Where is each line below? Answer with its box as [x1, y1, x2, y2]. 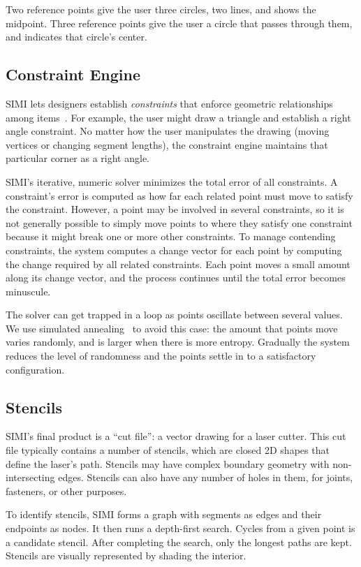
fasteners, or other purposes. [6, 483, 127, 498]
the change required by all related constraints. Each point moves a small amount [6, 256, 351, 271]
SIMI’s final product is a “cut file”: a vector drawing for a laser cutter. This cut [6, 429, 346, 443]
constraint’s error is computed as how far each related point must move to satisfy [6, 188, 353, 202]
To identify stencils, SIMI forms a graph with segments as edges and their [6, 507, 322, 522]
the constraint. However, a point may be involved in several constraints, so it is [6, 202, 344, 216]
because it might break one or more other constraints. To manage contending [6, 229, 336, 244]
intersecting [6, 470, 55, 485]
